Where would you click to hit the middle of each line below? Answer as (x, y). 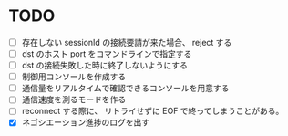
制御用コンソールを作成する (74, 77)
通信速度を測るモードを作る (74, 99)
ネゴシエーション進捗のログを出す (86, 122)
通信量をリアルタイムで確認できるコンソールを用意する (125, 89)
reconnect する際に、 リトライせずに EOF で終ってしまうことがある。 (153, 111)
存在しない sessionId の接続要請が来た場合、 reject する (127, 42)
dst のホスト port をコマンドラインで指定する (107, 54)
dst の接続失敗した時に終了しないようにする (105, 66)
